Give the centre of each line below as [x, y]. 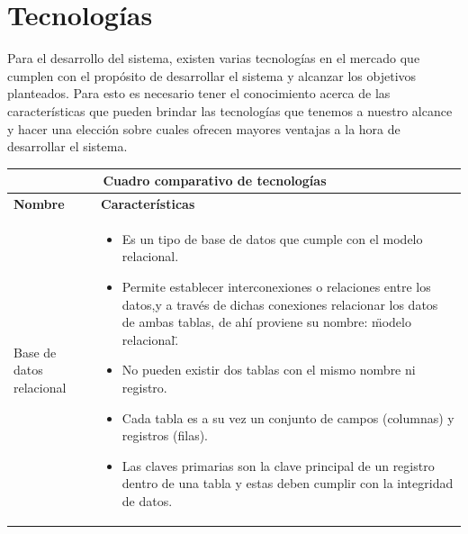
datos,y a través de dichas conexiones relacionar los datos [280, 304]
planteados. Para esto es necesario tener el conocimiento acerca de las [199, 93]
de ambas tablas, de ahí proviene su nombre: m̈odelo [266, 322]
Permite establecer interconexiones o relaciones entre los [276, 287]
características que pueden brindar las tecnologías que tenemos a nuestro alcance [230, 110]
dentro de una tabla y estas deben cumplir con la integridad [288, 483]
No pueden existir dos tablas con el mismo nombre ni [269, 370]
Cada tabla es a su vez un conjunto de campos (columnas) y [288, 417]
